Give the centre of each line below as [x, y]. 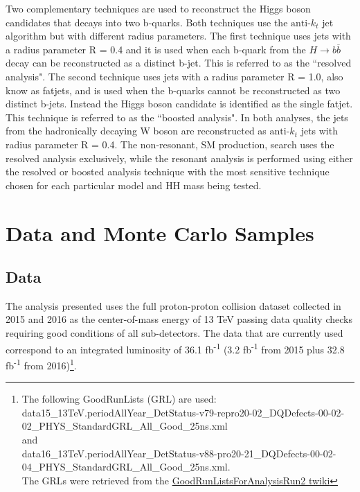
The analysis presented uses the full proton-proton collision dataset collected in [173, 305]
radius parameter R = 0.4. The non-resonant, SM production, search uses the [170, 144]
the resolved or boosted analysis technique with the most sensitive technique [168, 172]
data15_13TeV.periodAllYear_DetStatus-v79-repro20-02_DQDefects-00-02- [183, 412]
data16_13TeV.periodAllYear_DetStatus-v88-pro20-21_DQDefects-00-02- [179, 453]
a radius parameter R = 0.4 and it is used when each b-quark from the [156, 49]
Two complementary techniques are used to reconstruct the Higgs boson [158, 8]
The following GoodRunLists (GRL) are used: [119, 399]
